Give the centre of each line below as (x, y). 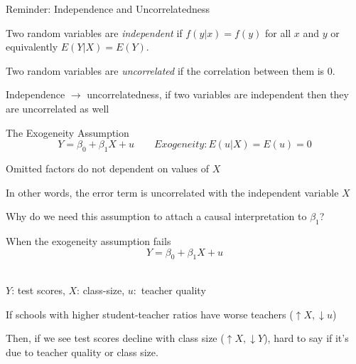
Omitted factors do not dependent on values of (108, 168)
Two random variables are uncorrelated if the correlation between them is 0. (171, 70)
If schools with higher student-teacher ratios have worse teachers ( (150, 314)
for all (278, 32)
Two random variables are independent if (94, 32)
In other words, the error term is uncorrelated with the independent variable (172, 192)
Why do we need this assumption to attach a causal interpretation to (156, 216)
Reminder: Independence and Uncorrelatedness (108, 9)
